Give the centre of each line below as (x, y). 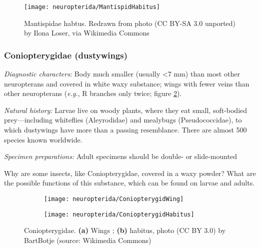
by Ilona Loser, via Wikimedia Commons (87, 33)
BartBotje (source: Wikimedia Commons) (88, 240)
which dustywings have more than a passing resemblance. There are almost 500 (125, 130)
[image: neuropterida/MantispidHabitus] (92, 7)
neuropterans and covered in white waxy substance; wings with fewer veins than (127, 83)
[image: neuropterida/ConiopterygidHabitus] (119, 214)
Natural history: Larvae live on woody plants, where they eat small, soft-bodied (126, 110)
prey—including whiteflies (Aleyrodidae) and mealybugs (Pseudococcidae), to (123, 120)
